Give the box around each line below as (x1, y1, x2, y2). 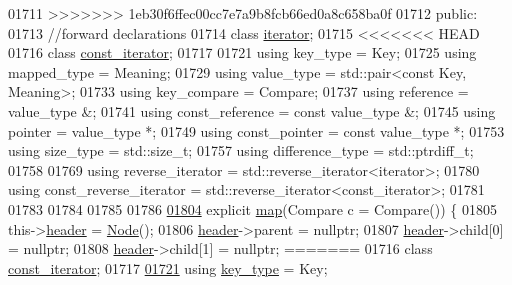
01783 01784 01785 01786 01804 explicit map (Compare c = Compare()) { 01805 (8, 198, 497, 219)
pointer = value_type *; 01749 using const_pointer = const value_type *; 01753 (8, 120, 505, 141)
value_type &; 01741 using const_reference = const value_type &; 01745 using (8, 100, 496, 121)
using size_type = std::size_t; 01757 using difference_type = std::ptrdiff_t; (8, 140, 474, 161)
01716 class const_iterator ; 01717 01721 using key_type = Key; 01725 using (8, 42, 477, 63)
